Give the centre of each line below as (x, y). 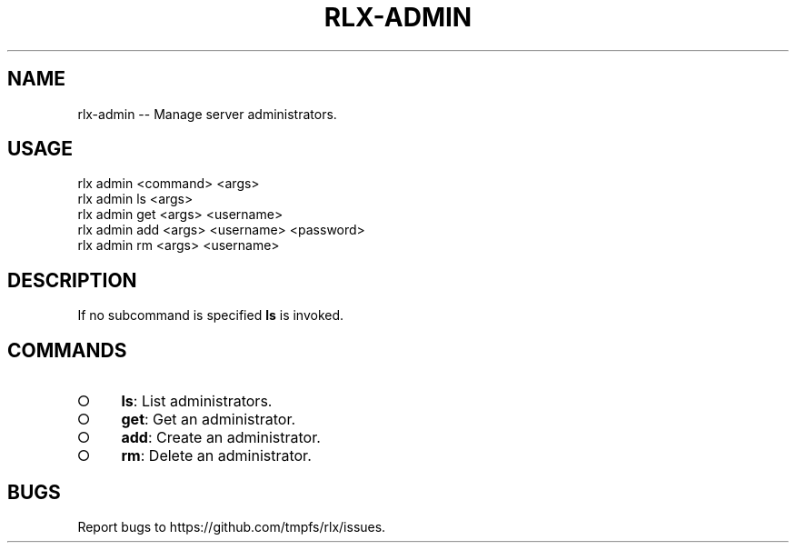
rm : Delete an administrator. (216, 456)
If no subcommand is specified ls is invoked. (211, 315)
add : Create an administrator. (221, 438)
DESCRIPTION (72, 280)
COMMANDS (67, 350)
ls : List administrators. (197, 401)
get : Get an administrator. (209, 420)
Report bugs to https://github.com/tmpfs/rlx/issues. (232, 526)
